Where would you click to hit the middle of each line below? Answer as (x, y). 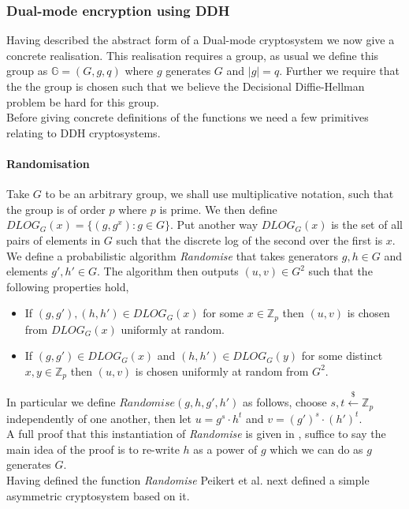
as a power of (225, 449)
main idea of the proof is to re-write (93, 449)
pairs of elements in (54, 240)
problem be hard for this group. (83, 101)
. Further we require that (339, 71)
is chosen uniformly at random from (222, 371)
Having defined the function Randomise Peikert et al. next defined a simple (188, 480)
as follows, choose (285, 402)
